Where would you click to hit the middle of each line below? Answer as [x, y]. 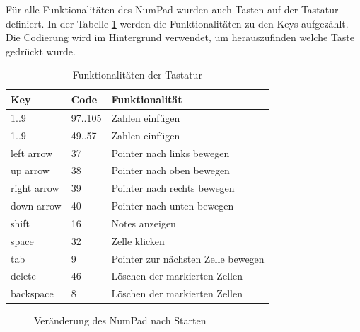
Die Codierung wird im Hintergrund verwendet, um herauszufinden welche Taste [180, 37]
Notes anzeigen [144, 223]
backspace [32, 293]
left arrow [32, 153]
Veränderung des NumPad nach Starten [120, 320]
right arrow [35, 188]
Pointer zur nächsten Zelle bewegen [188, 258]
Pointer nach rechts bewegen [173, 188]
